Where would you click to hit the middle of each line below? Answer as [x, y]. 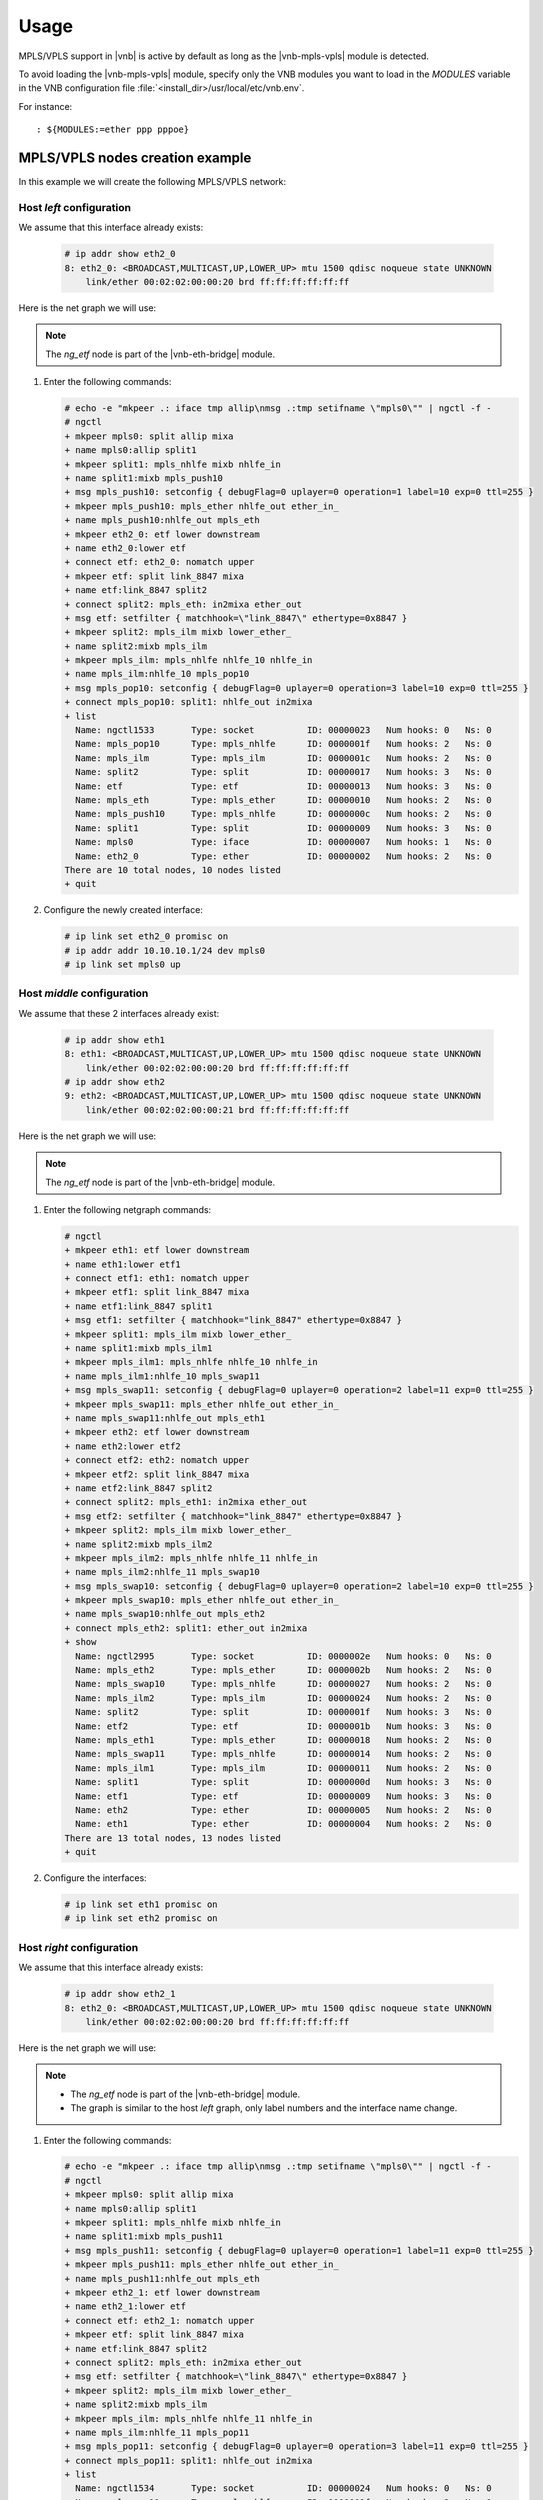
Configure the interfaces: [95, 1878]
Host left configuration [75, 207]
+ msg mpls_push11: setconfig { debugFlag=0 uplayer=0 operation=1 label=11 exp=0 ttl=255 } [299, 2250]
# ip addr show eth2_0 [120, 254]
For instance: [45, 106]
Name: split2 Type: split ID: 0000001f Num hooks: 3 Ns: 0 [283, 1712]
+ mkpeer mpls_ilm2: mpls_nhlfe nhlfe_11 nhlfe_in [191, 1558]
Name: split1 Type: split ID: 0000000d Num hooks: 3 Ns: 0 [283, 1782]
